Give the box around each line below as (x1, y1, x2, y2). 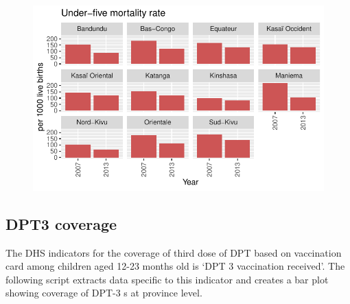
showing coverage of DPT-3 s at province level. (5, 285, 202, 300)
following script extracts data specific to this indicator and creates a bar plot (5, 272, 329, 286)
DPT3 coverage (5, 213, 117, 234)
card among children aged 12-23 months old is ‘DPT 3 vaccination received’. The (5, 259, 345, 273)
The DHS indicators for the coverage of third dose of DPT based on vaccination (5, 245, 342, 259)
